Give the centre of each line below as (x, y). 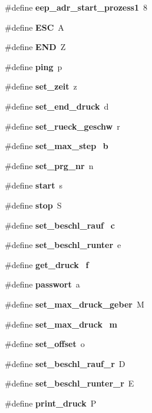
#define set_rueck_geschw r (62, 126)
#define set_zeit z (41, 86)
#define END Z (35, 47)
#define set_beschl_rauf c (60, 225)
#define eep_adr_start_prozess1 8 (76, 7)
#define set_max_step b (57, 146)
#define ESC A (34, 27)
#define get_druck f (47, 264)
